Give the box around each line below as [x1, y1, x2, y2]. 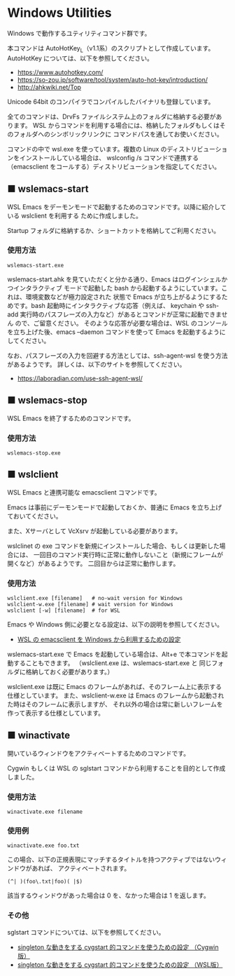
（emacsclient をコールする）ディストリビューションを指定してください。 [7, 162, 221, 171]
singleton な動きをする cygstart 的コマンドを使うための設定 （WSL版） [17, 960, 223, 969]
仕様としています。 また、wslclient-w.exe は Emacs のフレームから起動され [7, 691, 225, 700]
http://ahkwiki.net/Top [17, 83, 82, 91]
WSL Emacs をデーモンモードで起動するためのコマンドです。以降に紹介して [7, 202, 227, 211]
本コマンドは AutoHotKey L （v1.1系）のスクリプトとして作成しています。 [7, 44, 215, 54]
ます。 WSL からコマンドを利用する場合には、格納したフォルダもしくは [13, 121, 220, 129]
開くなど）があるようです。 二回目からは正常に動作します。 [7, 559, 180, 568]
